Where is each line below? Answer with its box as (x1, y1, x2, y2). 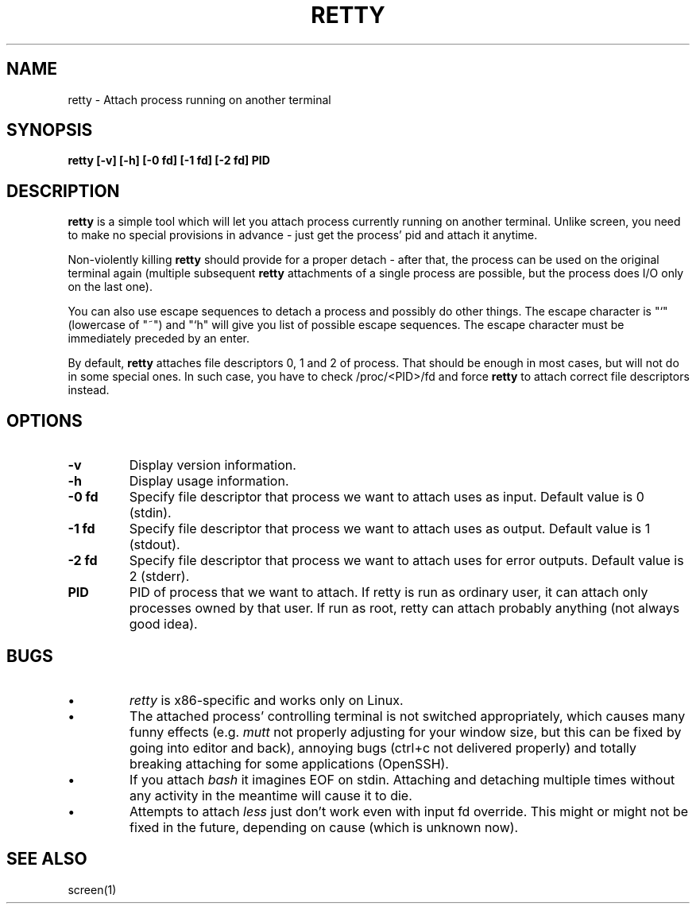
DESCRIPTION (6, 180, 120, 201)
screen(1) (68, 882, 117, 896)
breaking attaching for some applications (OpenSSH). (130, 755, 449, 772)
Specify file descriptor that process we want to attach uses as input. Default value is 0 (129, 489, 644, 505)
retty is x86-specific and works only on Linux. (130, 691, 404, 708)
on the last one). (68, 280, 153, 294)
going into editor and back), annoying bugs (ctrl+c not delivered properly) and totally (130, 739, 636, 756)
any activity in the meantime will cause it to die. (130, 787, 412, 804)
